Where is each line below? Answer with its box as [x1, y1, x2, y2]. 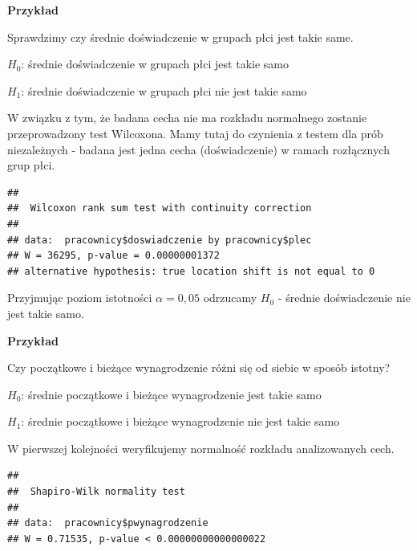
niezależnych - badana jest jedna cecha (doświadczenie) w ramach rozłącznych [7, 141, 390, 157]
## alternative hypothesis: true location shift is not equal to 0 [7, 265, 375, 277]
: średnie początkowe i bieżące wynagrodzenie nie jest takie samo [21, 413, 340, 430]
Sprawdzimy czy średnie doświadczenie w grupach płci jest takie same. [7, 28, 354, 45]
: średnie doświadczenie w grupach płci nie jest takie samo [21, 82, 307, 99]
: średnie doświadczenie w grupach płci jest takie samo [21, 55, 289, 72]
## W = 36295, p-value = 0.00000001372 [7, 250, 220, 262]
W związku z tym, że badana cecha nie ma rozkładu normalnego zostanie [7, 109, 367, 126]
